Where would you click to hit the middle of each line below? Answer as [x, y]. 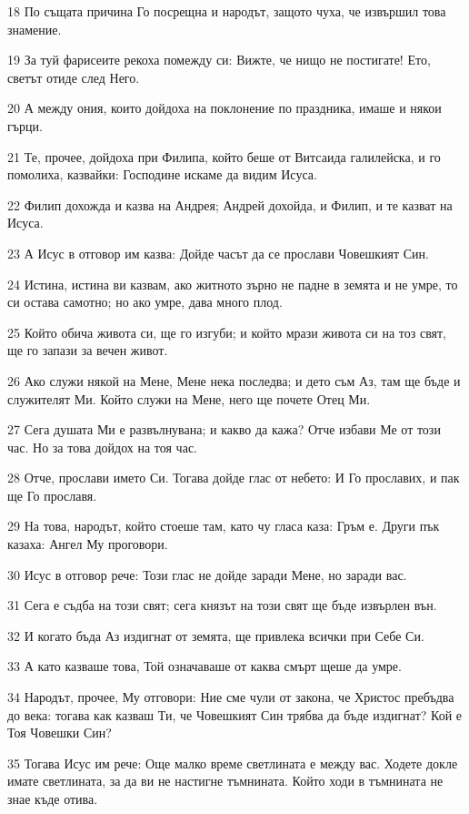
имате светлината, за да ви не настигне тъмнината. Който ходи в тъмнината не [225, 781]
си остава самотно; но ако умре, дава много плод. [145, 302]
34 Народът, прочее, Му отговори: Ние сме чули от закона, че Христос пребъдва [231, 697]
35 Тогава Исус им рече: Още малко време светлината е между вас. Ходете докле [233, 763]
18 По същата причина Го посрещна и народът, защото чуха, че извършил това [227, 11]
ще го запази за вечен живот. [88, 350]
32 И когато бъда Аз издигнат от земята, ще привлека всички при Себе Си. [216, 635]
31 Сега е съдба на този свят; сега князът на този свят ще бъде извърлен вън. [222, 605]
